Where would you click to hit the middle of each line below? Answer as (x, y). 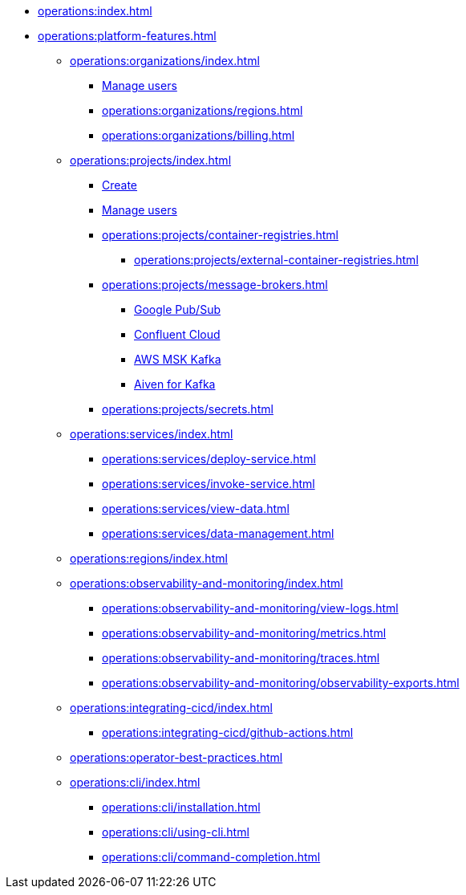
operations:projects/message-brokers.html (215, 285)
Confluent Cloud (177, 334)
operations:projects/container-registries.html (220, 235)
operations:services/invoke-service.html (209, 484)
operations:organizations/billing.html (199, 135)
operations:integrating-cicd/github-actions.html (228, 732)
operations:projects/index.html (151, 160)
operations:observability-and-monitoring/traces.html (241, 658)
